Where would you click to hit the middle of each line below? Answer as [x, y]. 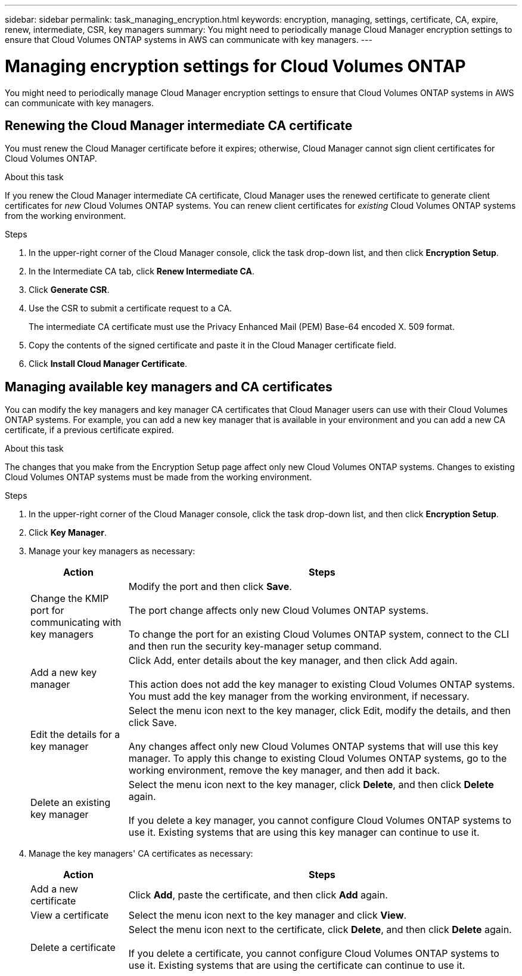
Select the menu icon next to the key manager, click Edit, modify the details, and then [319, 711]
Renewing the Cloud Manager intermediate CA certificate [179, 125]
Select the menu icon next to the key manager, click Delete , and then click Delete [311, 785]
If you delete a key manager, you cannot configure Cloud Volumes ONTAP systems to [320, 821]
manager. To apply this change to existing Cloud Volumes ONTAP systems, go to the [318, 759]
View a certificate [70, 915]
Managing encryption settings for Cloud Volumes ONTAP [235, 66]
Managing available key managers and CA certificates [169, 387]
